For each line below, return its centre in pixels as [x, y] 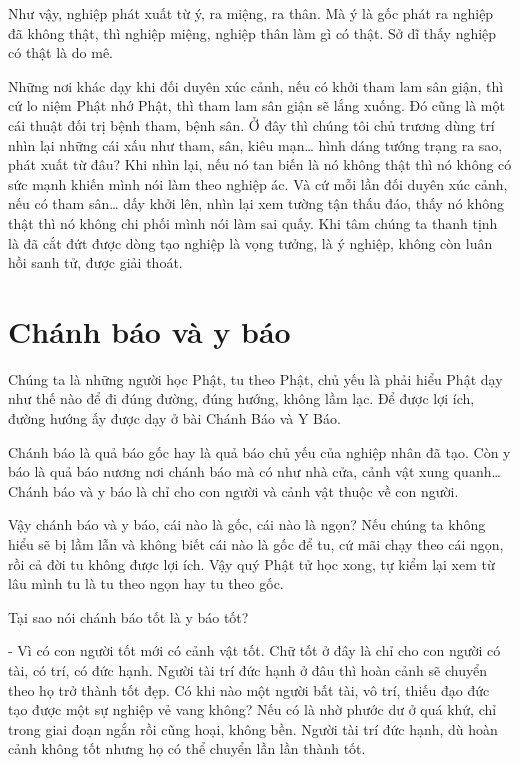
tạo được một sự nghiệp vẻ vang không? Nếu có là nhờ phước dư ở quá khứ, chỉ [252, 709]
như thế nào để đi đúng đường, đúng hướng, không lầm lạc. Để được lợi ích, [241, 398]
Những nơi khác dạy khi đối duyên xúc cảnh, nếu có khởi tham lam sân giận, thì [256, 85]
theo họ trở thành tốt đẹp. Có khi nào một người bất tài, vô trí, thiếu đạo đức [249, 689]
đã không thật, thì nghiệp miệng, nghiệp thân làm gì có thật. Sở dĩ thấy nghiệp [252, 32]
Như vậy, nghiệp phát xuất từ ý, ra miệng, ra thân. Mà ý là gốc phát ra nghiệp [251, 13]
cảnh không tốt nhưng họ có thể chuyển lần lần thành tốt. [187, 748]
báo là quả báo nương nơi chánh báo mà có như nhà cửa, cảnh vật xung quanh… [254, 471]
